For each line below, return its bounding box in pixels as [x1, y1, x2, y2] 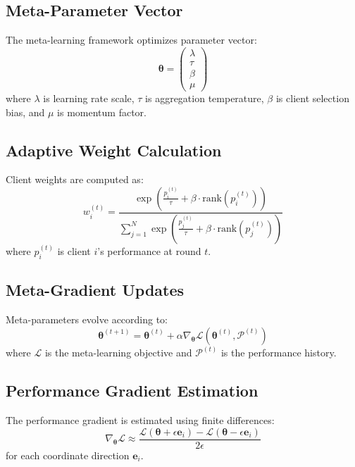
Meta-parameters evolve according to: [6, 312, 168, 327]
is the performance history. [220, 345, 337, 360]
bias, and [6, 104, 45, 119]
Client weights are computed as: [6, 172, 144, 187]
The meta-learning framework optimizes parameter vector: [6, 32, 257, 47]
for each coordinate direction [6, 447, 130, 462]
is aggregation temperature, [145, 90, 264, 105]
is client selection [275, 90, 349, 105]
